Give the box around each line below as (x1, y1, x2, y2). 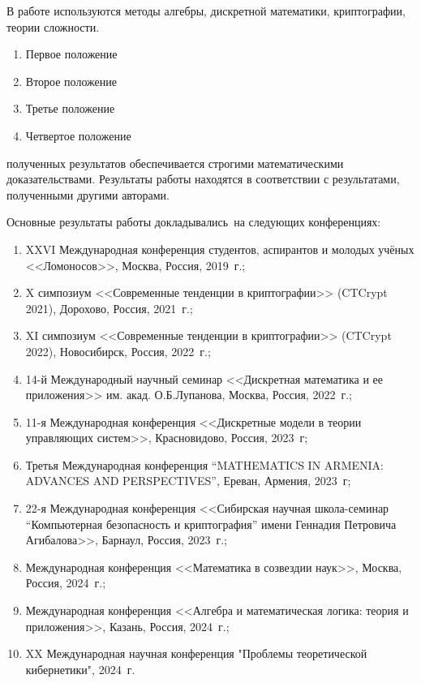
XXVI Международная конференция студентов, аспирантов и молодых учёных (25, 240, 415, 257)
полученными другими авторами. (6, 186, 170, 203)
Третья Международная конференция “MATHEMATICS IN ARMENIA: (25, 456, 384, 473)
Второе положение (25, 72, 117, 89)
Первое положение (25, 45, 118, 62)
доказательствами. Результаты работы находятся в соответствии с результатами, (6, 170, 400, 187)
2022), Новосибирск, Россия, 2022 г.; (25, 342, 211, 359)
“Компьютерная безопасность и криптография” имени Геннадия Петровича (25, 515, 397, 532)
